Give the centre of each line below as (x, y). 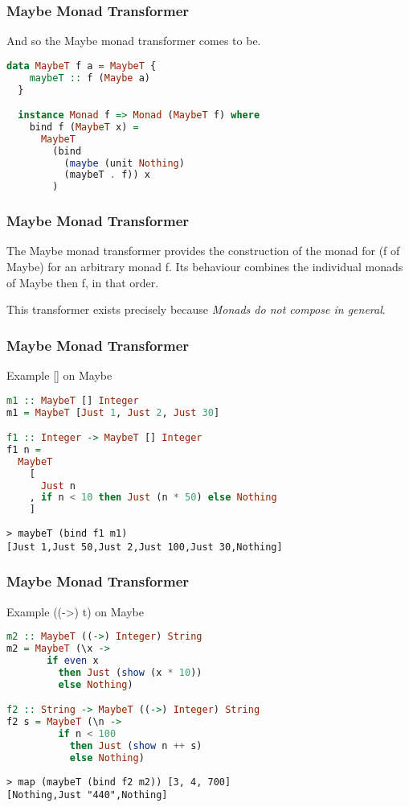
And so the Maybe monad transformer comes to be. (134, 41)
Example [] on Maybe (59, 375)
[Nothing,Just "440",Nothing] (87, 795)
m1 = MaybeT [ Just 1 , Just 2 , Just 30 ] (113, 412)
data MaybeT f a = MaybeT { (82, 66)
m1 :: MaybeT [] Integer (73, 400)
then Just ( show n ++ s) (136, 745)
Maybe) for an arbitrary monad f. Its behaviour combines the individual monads (205, 267)
